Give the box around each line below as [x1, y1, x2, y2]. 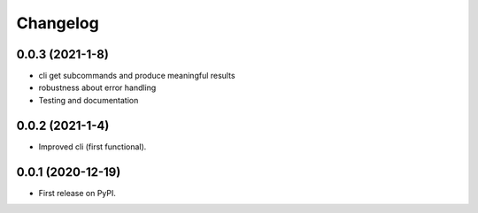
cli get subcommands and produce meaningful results [38, 71, 235, 81]
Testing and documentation [38, 95, 139, 105]
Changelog [16, 13, 99, 33]
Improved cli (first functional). [38, 141, 147, 152]
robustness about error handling [38, 82, 157, 93]
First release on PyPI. [38, 187, 117, 198]
